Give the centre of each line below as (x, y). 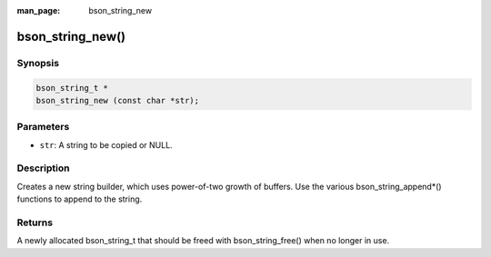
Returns (35, 222)
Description (43, 168)
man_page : (39, 10)
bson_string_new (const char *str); (118, 100)
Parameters (43, 127)
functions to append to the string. (80, 199)
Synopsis (38, 63)
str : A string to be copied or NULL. (106, 144)
